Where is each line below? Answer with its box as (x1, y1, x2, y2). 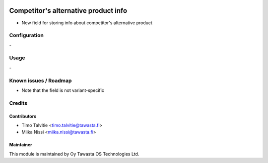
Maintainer (9, 142, 32, 148)
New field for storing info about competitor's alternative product (21, 20, 152, 26)
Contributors (9, 113, 37, 119)
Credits (9, 99, 27, 106)
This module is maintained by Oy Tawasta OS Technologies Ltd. (9, 151, 139, 157)
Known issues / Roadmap (9, 77, 72, 84)
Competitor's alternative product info (9, 6, 128, 15)
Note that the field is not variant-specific (21, 87, 104, 93)
